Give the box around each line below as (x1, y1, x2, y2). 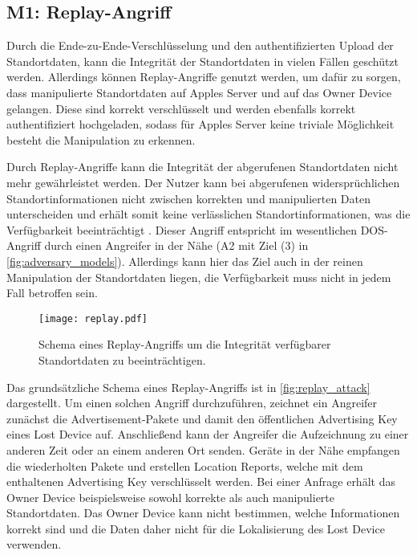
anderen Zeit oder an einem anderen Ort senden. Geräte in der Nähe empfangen (6, 441, 400, 458)
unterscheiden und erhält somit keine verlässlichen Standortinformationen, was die (6, 206, 411, 222)
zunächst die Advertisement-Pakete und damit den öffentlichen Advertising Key (6, 410, 398, 426)
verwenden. (6, 536, 62, 553)
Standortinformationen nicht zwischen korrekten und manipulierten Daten (6, 190, 370, 206)
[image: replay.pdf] (38, 312, 148, 324)
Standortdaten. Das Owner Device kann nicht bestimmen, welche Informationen (6, 504, 400, 521)
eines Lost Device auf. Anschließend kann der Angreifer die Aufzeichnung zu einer (6, 426, 409, 443)
